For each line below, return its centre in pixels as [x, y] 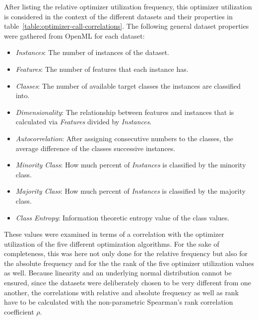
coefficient [19, 311]
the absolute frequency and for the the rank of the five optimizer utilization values [129, 263]
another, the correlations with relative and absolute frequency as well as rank [122, 292]
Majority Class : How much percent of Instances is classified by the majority [130, 191]
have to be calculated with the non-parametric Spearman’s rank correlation [119, 302]
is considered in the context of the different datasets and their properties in [119, 16]
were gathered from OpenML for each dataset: [74, 35]
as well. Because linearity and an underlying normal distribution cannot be [118, 273]
